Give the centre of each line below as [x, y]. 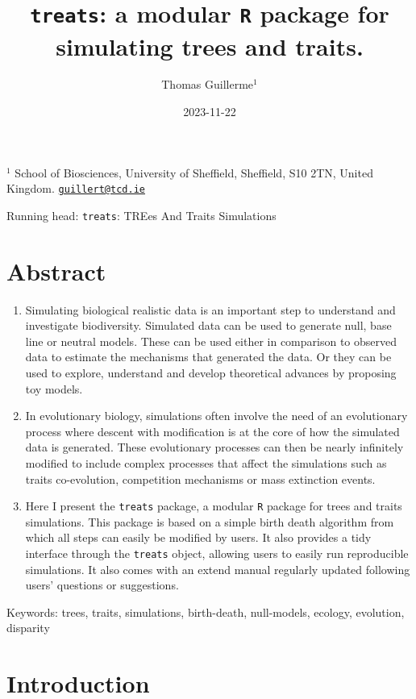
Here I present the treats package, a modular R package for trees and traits [214, 506]
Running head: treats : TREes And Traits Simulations [141, 215]
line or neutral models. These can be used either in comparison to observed [211, 341]
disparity [28, 628]
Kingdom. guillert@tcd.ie [76, 188]
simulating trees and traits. [210, 46]
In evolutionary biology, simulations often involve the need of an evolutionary [216, 416]
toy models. [54, 388]
